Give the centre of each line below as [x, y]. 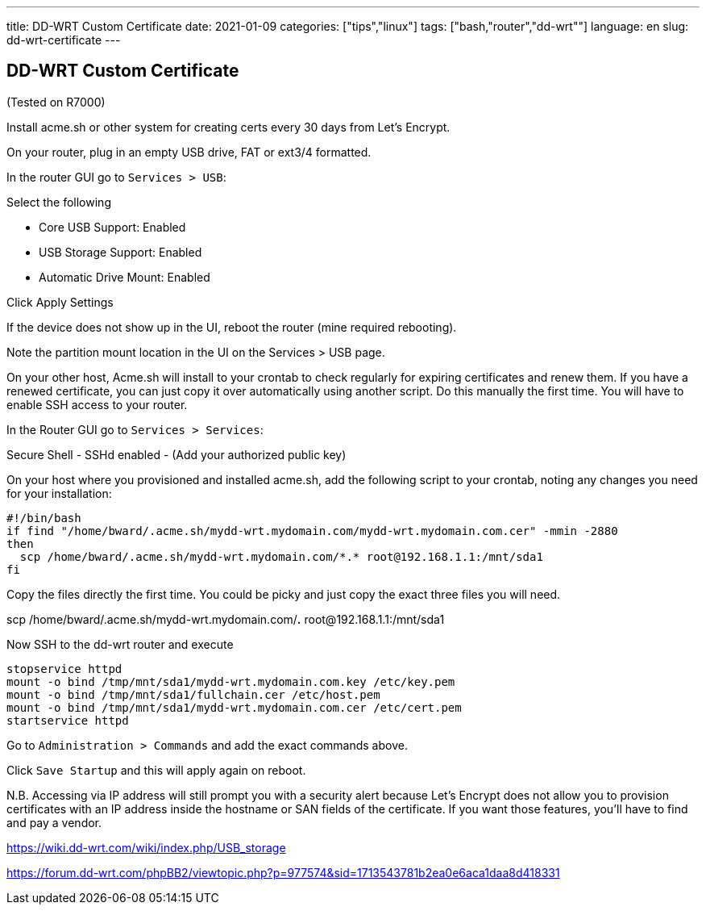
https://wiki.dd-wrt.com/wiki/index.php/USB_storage [146, 847]
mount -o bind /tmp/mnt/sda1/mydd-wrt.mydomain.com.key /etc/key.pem [231, 681]
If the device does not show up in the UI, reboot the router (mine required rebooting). [232, 327]
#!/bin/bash [44, 518]
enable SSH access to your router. [97, 404]
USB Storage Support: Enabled [120, 252]
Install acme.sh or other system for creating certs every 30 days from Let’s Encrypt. [228, 127]
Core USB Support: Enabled [112, 227]
